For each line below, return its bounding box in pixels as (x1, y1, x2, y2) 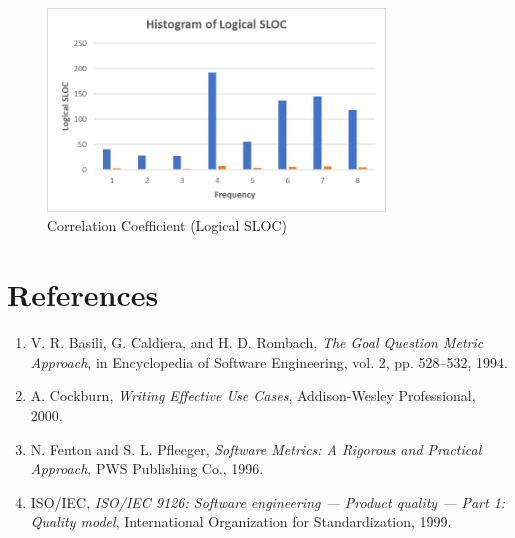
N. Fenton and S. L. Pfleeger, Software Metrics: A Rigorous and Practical (30, 438, 482, 459)
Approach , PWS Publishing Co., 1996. (30, 458, 264, 479)
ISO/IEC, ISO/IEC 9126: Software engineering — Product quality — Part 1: (30, 491, 506, 512)
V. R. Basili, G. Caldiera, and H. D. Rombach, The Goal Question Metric (30, 332, 484, 353)
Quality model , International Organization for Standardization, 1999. (30, 511, 452, 532)
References (7, 274, 159, 315)
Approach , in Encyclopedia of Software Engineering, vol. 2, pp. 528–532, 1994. (30, 351, 508, 372)
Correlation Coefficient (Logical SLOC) (47, 215, 288, 236)
